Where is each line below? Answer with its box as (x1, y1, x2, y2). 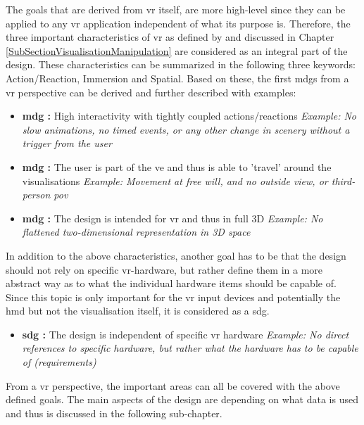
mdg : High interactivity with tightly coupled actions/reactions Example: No (22, 108, 356, 123)
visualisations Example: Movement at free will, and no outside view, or (22, 173, 328, 188)
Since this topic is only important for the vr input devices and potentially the (6, 289, 341, 304)
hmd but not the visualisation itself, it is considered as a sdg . (6, 303, 270, 318)
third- (331, 173, 356, 188)
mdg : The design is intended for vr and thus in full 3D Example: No (22, 210, 323, 225)
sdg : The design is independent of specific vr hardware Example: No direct (22, 326, 349, 341)
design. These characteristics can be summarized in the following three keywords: (6, 57, 356, 72)
